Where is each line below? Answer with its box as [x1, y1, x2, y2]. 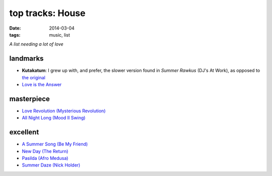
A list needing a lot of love [9, 41, 64, 47]
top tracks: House [9, 8, 86, 19]
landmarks [9, 54, 44, 63]
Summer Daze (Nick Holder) [22, 162, 81, 168]
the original [22, 74, 45, 80]
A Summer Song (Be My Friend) [22, 141, 88, 147]
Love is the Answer [22, 82, 62, 88]
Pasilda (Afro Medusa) [22, 155, 69, 161]
